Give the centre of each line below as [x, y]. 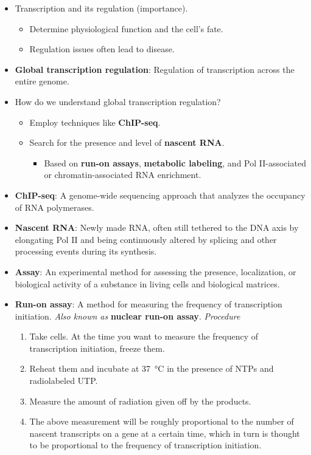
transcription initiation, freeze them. [97, 348]
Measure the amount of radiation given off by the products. [140, 401]
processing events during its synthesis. [86, 251]
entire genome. [42, 81]
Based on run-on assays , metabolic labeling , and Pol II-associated [175, 162]
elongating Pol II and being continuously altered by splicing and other [146, 239]
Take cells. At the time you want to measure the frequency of [144, 336]
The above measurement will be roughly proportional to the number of [162, 421]
